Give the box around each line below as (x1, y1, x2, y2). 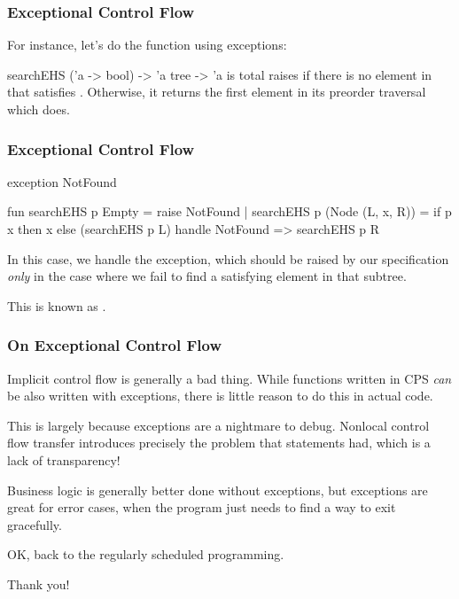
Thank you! (7, 574, 70, 593)
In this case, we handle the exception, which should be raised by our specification (7, 249, 449, 268)
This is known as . (7, 296, 106, 315)
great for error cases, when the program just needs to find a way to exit (7, 498, 396, 517)
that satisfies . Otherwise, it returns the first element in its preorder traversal (7, 82, 426, 101)
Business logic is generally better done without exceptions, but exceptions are (7, 480, 428, 499)
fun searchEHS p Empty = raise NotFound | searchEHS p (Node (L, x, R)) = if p (7, 202, 452, 221)
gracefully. (7, 515, 62, 533)
